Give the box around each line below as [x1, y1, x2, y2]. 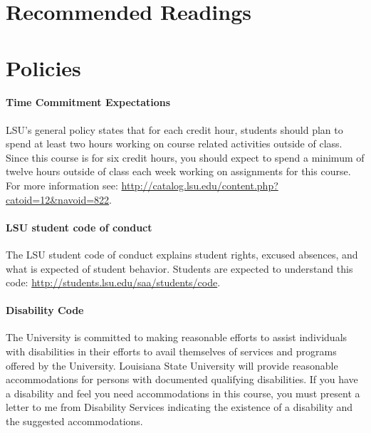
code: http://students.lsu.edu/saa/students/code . [6, 275, 221, 290]
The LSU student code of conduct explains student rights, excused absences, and [6, 246, 358, 261]
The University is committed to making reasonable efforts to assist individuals [6, 330, 348, 345]
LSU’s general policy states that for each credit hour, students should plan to [6, 122, 343, 137]
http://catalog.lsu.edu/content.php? [121, 177, 278, 192]
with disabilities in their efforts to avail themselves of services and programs [6, 344, 337, 359]
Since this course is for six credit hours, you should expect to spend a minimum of [6, 150, 365, 165]
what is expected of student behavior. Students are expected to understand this [6, 261, 353, 276]
